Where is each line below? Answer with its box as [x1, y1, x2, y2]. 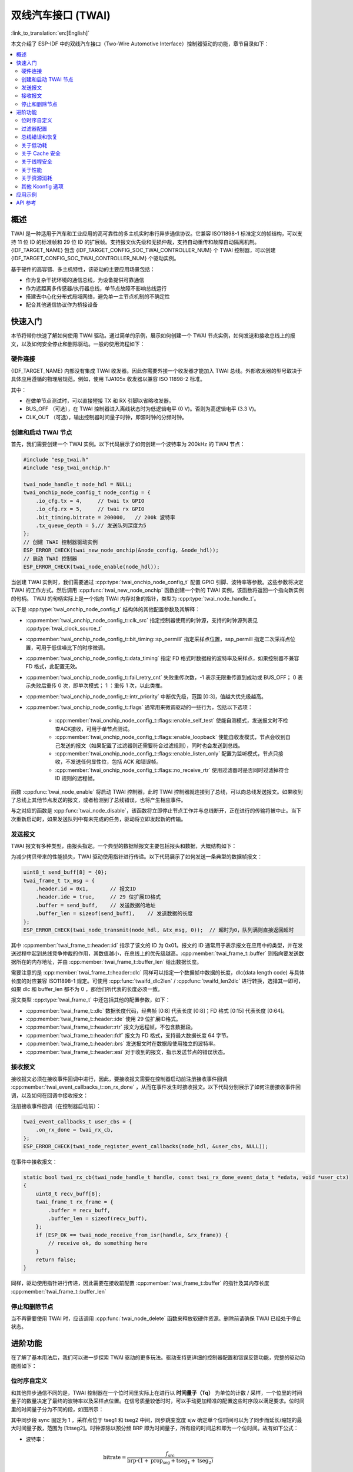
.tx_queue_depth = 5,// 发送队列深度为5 [35, 522, 146, 529]
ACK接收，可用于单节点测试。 [59, 725, 133, 732]
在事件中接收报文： [11, 1158, 58, 1165]
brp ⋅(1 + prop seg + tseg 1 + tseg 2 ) [126, 1457, 214, 1466]
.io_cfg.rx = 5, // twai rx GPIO [35, 506, 145, 512]
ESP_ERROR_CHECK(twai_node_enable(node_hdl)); [23, 563, 160, 570]
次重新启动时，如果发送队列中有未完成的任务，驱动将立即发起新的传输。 [11, 815, 187, 823]
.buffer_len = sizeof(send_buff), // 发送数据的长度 [35, 910, 194, 917]
